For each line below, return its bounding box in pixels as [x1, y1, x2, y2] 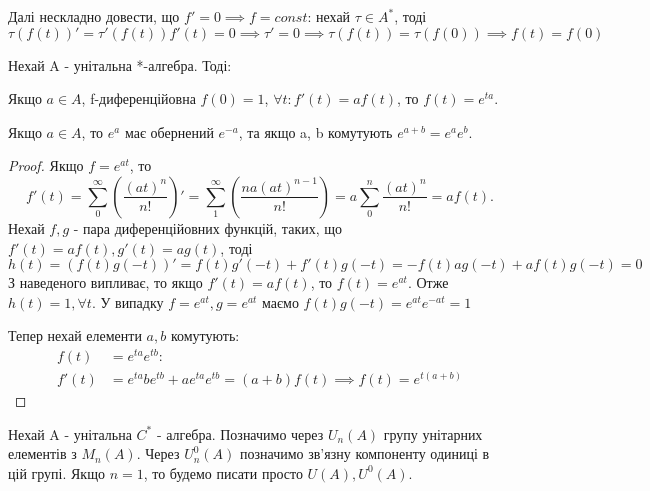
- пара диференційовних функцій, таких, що [73, 217, 343, 238]
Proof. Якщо [8, 155, 84, 176]
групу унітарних [383, 423, 483, 444]
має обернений [124, 121, 214, 142]
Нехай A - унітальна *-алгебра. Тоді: [8, 54, 232, 75]
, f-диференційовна [81, 88, 196, 109]
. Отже [407, 272, 449, 293]
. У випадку [91, 291, 164, 312]
